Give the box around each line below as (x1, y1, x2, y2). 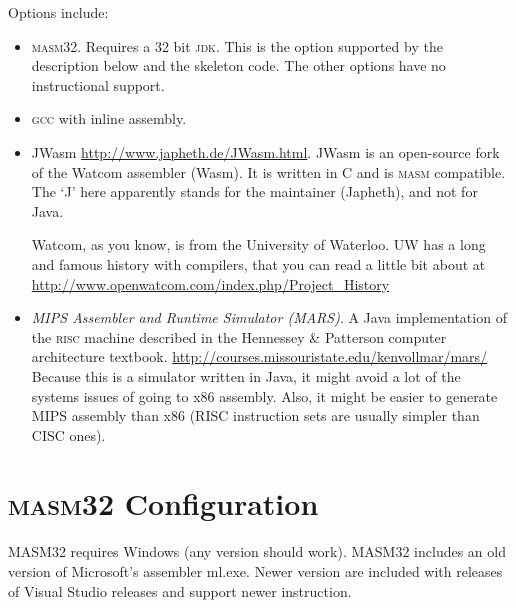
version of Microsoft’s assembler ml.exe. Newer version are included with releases (8, 561, 503, 581)
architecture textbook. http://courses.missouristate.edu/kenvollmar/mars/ (31, 346, 488, 367)
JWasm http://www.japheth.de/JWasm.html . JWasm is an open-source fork (31, 141, 500, 162)
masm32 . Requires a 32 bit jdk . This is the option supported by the (31, 35, 443, 56)
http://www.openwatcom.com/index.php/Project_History (31, 273, 390, 294)
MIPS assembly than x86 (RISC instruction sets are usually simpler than (31, 405, 480, 426)
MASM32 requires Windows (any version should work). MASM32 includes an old (8, 541, 506, 562)
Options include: (8, 2, 109, 22)
